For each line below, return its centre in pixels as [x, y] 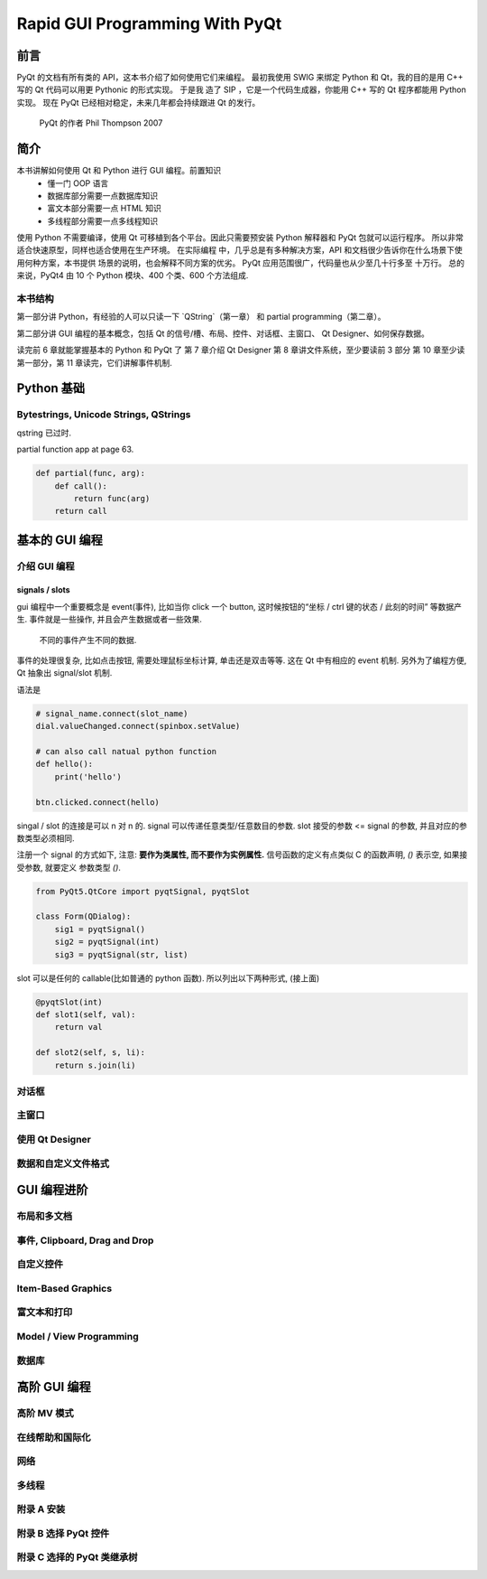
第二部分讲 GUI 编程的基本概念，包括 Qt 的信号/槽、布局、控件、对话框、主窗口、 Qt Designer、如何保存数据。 [223, 333]
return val [78, 1027]
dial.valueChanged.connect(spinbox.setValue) [138, 726]
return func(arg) [112, 498]
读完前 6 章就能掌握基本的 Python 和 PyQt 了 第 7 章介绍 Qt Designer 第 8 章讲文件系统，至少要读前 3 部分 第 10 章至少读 [241, 350]
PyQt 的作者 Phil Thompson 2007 [101, 123]
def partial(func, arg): [91, 473]
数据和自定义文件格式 [63, 1163]
